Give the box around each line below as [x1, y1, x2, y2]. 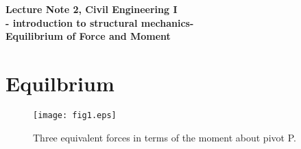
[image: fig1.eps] [33, 110, 117, 120]
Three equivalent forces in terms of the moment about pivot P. [33, 130, 296, 144]
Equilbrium [5, 69, 115, 97]
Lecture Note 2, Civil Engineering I [5, 2, 178, 16]
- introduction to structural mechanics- [5, 15, 194, 30]
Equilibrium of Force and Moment [5, 29, 171, 43]
